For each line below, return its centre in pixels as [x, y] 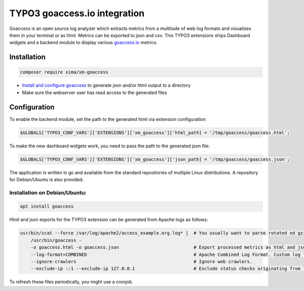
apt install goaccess [47, 206]
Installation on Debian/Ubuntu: [48, 192]
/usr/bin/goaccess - [56, 240]
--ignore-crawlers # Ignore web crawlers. [142, 262]
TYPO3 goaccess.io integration [77, 13]
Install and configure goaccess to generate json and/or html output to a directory [106, 85]
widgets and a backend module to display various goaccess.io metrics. [84, 43]
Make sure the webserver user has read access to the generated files [94, 92]
